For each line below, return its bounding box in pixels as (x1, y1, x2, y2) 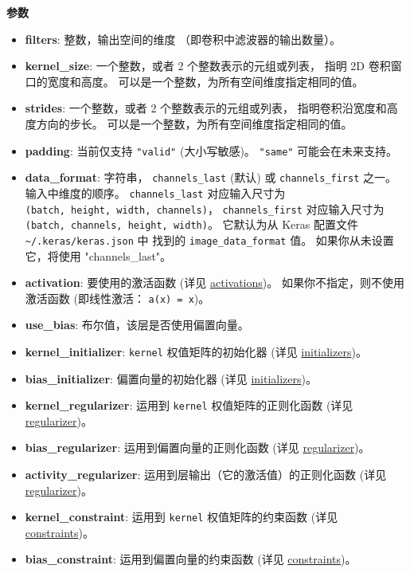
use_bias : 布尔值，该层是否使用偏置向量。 (25, 316, 249, 333)
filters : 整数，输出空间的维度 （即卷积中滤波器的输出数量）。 (25, 30, 342, 47)
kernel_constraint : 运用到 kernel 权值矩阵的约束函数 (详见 (25, 508, 338, 525)
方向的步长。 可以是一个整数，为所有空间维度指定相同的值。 (36, 115, 353, 131)
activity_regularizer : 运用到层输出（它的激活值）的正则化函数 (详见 (25, 466, 387, 483)
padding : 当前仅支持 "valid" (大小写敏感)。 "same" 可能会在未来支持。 (25, 142, 398, 159)
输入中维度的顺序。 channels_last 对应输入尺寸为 (25, 184, 286, 201)
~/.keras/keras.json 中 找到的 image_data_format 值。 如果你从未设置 (25, 231, 394, 248)
